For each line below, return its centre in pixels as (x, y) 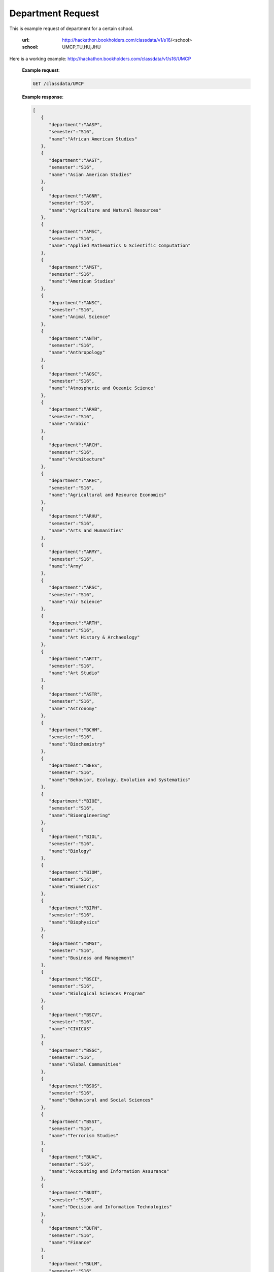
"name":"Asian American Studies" (90, 175)
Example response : (43, 97)
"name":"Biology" (71, 851)
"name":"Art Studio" (74, 673)
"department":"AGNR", (76, 196)
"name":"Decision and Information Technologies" (110, 1207)
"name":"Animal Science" (80, 317)
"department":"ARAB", (76, 409)
